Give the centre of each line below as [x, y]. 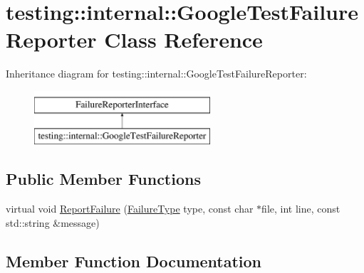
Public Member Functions [103, 179]
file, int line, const [301, 209]
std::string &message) [53, 222]
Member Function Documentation [134, 261]
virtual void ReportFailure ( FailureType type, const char [130, 209]
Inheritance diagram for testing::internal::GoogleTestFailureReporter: [156, 74]
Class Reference [183, 39]
